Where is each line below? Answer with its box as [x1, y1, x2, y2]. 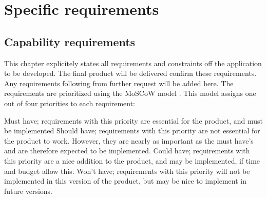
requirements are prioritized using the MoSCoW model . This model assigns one [4, 88, 256, 98]
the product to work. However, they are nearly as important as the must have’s [4, 135, 254, 146]
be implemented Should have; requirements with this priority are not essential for [4, 125, 260, 136]
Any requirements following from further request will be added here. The [4, 77, 234, 88]
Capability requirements [4, 33, 136, 49]
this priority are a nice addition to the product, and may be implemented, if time [4, 155, 260, 166]
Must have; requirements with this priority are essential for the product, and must [4, 115, 263, 126]
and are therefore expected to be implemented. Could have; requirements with [4, 145, 250, 156]
